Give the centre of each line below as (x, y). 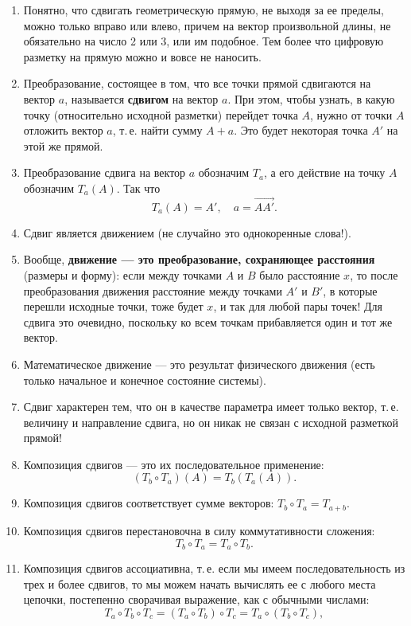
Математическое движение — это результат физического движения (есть (199, 364)
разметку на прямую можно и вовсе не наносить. (142, 56)
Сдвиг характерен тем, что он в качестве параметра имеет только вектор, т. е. (211, 407)
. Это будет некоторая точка (301, 130)
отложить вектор (63, 130)
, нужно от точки (351, 114)
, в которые (350, 290)
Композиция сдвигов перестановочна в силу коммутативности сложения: (199, 530)
